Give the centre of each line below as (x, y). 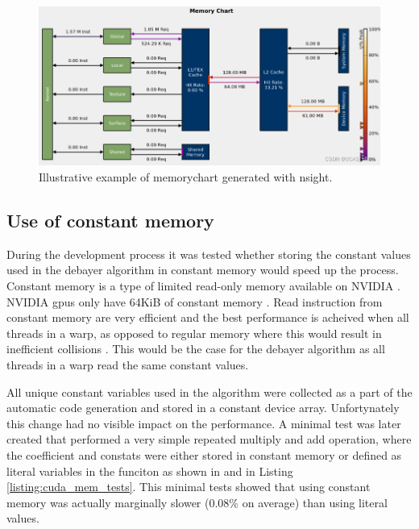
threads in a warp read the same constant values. (128, 364)
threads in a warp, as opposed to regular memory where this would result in (194, 333)
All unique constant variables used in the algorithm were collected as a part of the (209, 392)
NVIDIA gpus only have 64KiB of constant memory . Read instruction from (195, 301)
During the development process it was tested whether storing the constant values (209, 254)
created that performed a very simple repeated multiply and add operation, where (209, 439)
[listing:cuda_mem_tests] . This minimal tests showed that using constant (189, 487)
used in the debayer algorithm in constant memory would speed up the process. (203, 270)
